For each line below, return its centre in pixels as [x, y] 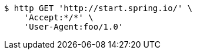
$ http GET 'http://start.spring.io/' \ [98, 8]
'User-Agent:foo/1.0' [74, 27]
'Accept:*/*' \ [59, 17]
